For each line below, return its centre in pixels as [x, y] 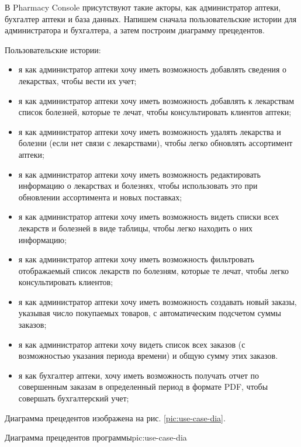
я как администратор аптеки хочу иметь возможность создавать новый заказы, [158, 301]
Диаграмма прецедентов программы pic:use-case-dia [96, 437]
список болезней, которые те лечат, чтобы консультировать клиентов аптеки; [155, 112]
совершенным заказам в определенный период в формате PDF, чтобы [143, 387]
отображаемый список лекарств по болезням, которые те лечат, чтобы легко [153, 270]
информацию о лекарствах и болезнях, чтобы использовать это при [138, 186]
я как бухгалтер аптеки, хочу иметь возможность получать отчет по [139, 375]
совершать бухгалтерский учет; [74, 398]
